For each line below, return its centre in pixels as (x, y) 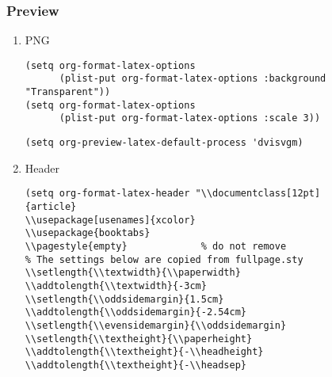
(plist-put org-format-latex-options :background (193, 79)
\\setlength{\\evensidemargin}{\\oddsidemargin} (156, 325)
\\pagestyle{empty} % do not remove (156, 246)
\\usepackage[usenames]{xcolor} (110, 220)
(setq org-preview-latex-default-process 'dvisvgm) (164, 143)
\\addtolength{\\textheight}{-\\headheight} (144, 352)
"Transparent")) (68, 92)
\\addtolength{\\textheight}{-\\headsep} (135, 365)
